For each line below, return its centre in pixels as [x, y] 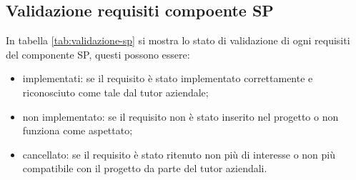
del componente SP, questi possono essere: [98, 54]
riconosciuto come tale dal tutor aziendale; [115, 92]
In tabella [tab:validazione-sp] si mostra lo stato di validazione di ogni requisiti [178, 40]
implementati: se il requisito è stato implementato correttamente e [168, 78]
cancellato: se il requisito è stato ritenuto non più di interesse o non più [179, 154]
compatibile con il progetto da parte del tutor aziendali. [145, 168]
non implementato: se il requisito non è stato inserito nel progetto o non [181, 116]
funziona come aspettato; [78, 130]
